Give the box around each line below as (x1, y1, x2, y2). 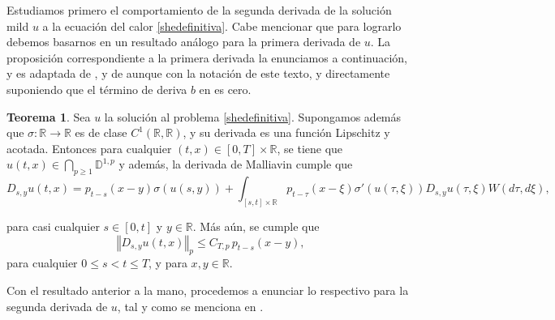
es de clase (75, 124, 127, 141)
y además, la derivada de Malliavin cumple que (118, 156, 353, 173)
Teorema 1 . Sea (6, 108, 91, 125)
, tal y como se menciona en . (117, 297, 264, 314)
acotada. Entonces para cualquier (6, 139, 172, 156)
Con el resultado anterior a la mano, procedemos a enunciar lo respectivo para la (6, 281, 409, 298)
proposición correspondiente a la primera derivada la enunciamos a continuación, (6, 49, 407, 66)
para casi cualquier (6, 218, 100, 234)
